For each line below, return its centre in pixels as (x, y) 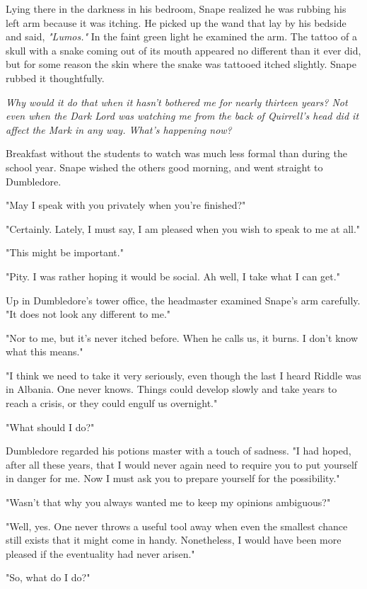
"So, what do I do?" (48, 577)
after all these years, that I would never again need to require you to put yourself (182, 464)
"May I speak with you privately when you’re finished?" (126, 205)
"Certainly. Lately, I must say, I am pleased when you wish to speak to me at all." (183, 228)
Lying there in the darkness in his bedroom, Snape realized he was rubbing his (176, 8)
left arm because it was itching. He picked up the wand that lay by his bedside (176, 22)
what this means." (45, 351)
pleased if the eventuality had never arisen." (100, 553)
